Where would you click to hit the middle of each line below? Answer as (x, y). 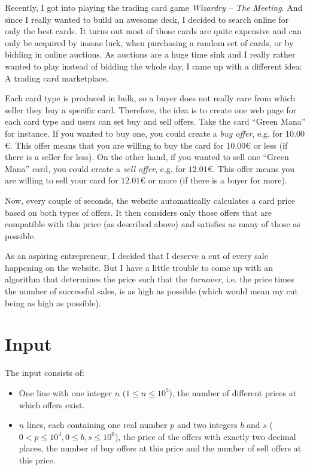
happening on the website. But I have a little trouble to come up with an (139, 267)
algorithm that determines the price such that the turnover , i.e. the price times (150, 279)
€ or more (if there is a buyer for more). (214, 180)
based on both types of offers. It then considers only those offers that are (138, 212)
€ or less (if (267, 145)
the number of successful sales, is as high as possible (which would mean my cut (151, 291)
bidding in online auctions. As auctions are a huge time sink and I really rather (150, 54)
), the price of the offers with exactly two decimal (205, 436)
